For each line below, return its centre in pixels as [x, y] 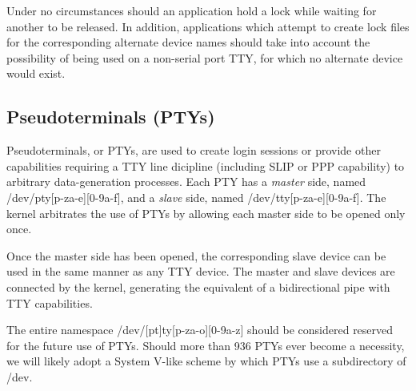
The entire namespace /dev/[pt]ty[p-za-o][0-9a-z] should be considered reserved [200, 330]
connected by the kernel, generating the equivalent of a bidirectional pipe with [198, 286]
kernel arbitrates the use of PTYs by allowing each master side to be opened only [206, 213]
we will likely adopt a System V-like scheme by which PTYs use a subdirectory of [206, 361]
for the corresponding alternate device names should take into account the [188, 42]
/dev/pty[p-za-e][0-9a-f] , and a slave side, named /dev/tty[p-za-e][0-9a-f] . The [196, 197]
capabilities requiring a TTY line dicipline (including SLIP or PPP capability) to [206, 165]
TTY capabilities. [50, 302]
